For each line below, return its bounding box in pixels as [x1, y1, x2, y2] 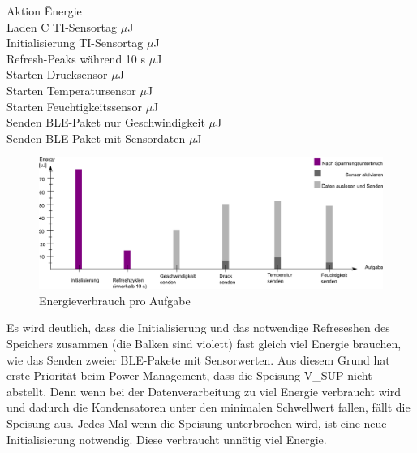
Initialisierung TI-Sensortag [6, 34, 144, 51]
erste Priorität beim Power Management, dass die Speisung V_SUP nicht [6, 367, 372, 384]
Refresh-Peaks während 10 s [6, 50, 146, 67]
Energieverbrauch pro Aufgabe [39, 291, 191, 308]
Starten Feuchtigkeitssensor [6, 97, 142, 114]
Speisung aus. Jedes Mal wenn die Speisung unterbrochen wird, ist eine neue [6, 414, 387, 431]
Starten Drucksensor [6, 66, 108, 83]
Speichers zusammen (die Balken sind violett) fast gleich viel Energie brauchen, [6, 335, 402, 352]
